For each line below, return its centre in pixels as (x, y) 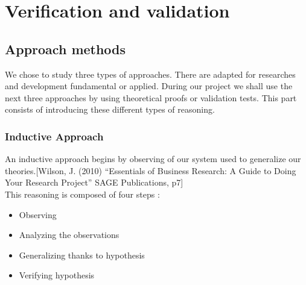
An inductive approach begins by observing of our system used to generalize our (153, 159)
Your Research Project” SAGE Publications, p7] (94, 182)
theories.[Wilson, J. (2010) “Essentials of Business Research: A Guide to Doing (151, 170)
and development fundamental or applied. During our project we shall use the (149, 86)
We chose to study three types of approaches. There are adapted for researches (150, 74)
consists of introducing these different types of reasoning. (110, 109)
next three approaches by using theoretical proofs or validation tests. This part (151, 97)
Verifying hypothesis (57, 275)
